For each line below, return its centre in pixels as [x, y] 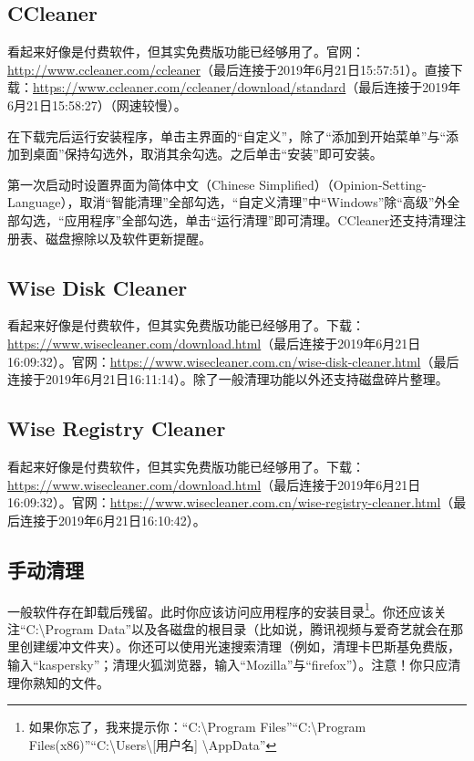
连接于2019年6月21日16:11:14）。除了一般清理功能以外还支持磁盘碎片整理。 [228, 379]
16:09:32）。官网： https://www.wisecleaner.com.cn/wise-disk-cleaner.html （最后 [233, 361]
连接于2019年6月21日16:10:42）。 [113, 520]
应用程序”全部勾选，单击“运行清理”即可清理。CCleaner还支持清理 [259, 219]
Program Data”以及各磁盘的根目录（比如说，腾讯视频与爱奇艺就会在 [248, 628]
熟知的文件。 [71, 682]
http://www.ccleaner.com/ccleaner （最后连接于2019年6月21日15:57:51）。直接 [229, 69]
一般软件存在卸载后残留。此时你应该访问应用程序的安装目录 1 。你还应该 [221, 610]
